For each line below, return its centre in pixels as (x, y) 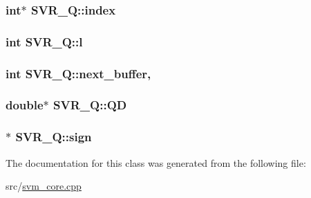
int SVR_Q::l (44, 41)
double (25, 105)
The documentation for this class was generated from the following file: (156, 162)
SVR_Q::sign (54, 137)
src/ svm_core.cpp (44, 186)
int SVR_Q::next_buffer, (78, 73)
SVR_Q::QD (90, 105)
